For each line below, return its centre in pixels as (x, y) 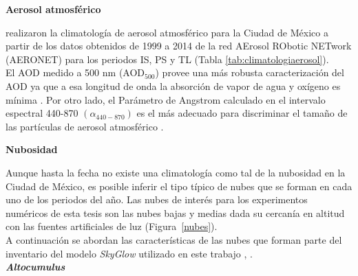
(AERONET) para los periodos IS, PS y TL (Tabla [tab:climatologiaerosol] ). (167, 59)
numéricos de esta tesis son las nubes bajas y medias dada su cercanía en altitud (175, 212)
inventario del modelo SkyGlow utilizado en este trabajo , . (129, 253)
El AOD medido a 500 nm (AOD (75, 72)
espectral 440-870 (42, 113)
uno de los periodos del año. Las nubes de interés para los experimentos (157, 199)
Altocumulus (35, 267)
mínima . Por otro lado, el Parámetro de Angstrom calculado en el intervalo (166, 99)
